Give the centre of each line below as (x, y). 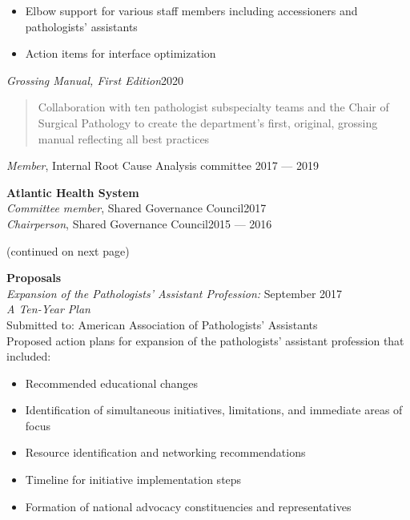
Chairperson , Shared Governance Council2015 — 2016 (139, 223)
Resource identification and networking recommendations (165, 452)
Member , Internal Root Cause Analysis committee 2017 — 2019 (163, 165)
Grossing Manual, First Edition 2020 (95, 80)
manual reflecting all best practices (124, 138)
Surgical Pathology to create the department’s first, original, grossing (208, 122)
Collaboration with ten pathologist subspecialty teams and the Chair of (213, 107)
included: (29, 356)
